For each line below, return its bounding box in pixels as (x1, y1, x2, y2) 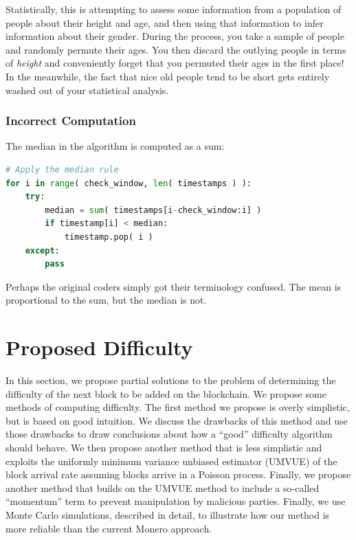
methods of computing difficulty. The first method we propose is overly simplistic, (5, 400, 350, 414)
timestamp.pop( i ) (64, 232, 153, 242)
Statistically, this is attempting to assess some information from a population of (5, 2, 342, 16)
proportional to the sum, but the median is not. (5, 293, 207, 307)
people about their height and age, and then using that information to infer (5, 15, 324, 30)
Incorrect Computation (5, 112, 136, 129)
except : (25, 245, 60, 256)
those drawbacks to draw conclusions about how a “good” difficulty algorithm (5, 427, 333, 441)
